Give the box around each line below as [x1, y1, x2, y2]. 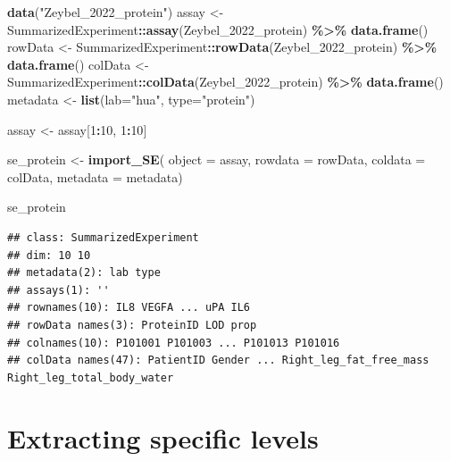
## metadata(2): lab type [7, 266, 161, 280]
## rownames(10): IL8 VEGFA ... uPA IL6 [7, 301, 251, 314]
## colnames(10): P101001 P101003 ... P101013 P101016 [7, 336, 340, 349]
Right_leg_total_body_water [7, 371, 174, 384]
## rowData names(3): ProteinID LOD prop [7, 318, 257, 331]
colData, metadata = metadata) [7, 167, 183, 186]
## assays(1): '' [7, 283, 110, 297]
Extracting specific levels [7, 420, 319, 457]
